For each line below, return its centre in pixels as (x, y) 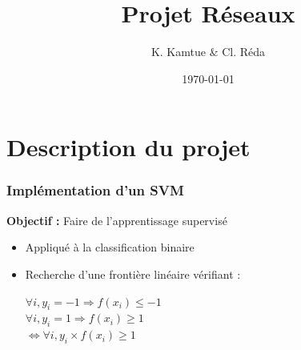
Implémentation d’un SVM (95, 190)
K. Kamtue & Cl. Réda (208, 52)
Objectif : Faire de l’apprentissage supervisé (117, 220)
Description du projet (128, 147)
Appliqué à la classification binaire (110, 247)
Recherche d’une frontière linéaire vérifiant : (133, 274)
